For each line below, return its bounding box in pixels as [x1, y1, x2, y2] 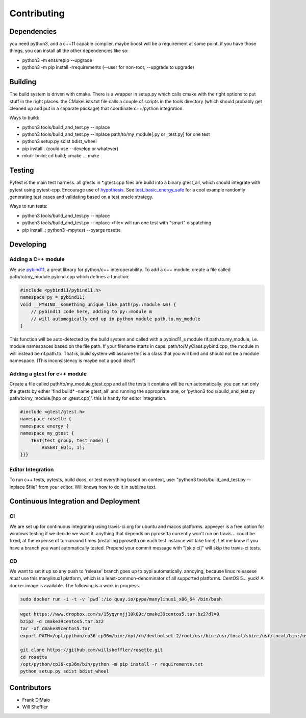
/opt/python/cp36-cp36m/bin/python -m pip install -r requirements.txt [20, 661, 203, 667]
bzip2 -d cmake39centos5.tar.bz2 [20, 618, 104, 624]
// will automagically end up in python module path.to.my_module [31, 316, 201, 322]
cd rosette [20, 654, 47, 660]
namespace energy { [20, 423, 69, 429]
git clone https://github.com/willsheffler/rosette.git [20, 647, 163, 653]
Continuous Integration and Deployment [9, 497, 140, 506]
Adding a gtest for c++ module [9, 370, 87, 377]
